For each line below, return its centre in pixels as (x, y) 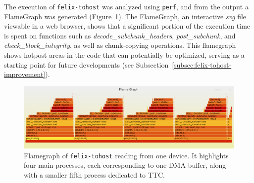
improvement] (25, 74)
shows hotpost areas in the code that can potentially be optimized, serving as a (124, 55)
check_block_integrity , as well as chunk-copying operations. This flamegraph (120, 45)
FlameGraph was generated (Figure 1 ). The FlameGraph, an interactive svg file (125, 16)
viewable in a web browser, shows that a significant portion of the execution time (127, 26)
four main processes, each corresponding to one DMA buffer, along (125, 165)
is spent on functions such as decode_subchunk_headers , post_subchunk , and (120, 35)
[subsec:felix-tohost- (202, 64)
